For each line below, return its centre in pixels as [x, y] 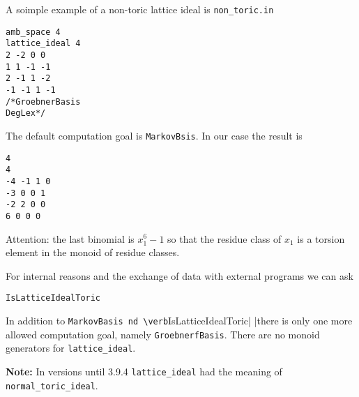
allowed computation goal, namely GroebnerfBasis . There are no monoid [163, 334]
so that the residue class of [224, 238]
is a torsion [321, 238]
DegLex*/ [26, 113]
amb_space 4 [33, 32]
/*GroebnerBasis [43, 102]
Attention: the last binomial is [70, 238]
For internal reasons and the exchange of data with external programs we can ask [179, 275]
